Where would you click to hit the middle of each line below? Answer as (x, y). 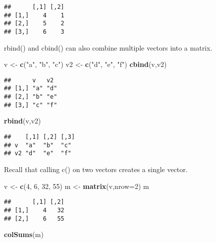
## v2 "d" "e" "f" (38, 153)
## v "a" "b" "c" (38, 145)
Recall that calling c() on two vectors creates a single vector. (96, 169)
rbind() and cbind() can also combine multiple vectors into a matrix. (108, 47)
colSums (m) (24, 234)
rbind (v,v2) (23, 121)
